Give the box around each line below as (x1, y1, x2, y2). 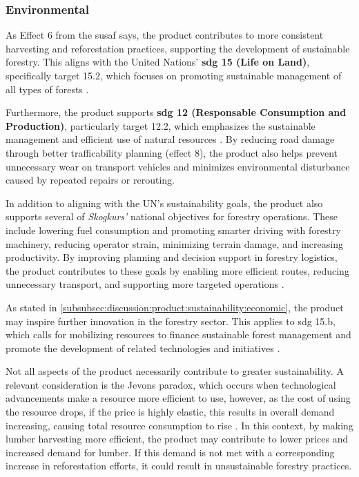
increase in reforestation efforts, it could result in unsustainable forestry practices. (6, 458, 352, 473)
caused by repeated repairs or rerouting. (6, 173, 175, 187)
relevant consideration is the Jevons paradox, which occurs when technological (6, 377, 336, 391)
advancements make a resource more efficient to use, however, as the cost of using (6, 391, 351, 405)
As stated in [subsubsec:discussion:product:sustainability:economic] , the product (6, 300, 344, 314)
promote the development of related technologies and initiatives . (6, 340, 280, 355)
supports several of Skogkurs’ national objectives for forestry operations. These (6, 209, 338, 224)
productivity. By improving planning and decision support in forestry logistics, (6, 250, 338, 264)
